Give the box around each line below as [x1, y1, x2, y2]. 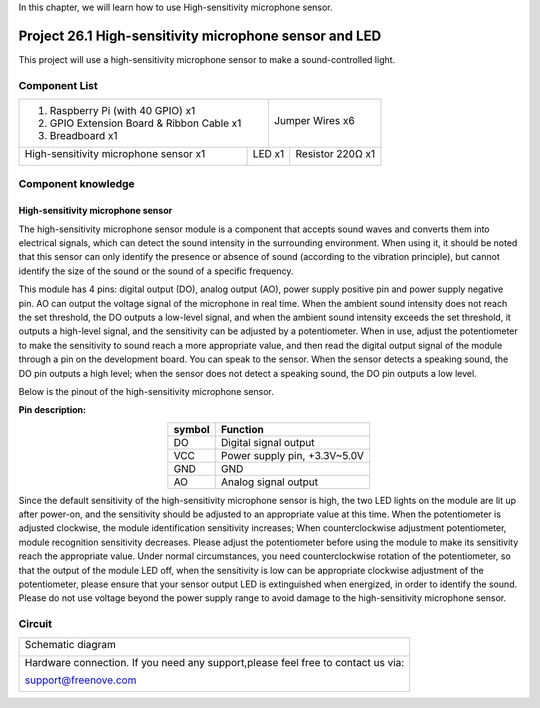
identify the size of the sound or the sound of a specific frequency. [18, 265, 294, 277]
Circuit [18, 617, 53, 631]
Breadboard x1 [49, 129, 119, 143]
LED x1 [252, 147, 285, 161]
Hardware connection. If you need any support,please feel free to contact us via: [24, 655, 405, 669]
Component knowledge [18, 177, 135, 191]
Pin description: [18, 404, 87, 416]
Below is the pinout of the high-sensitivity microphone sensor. [18, 385, 275, 397]
